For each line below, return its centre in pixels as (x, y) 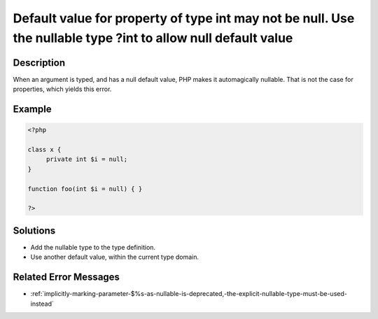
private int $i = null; (87, 159)
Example (32, 109)
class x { (44, 150)
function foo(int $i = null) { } (85, 189)
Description (39, 63)
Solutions (34, 231)
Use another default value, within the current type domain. (115, 257)
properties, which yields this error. (62, 89)
